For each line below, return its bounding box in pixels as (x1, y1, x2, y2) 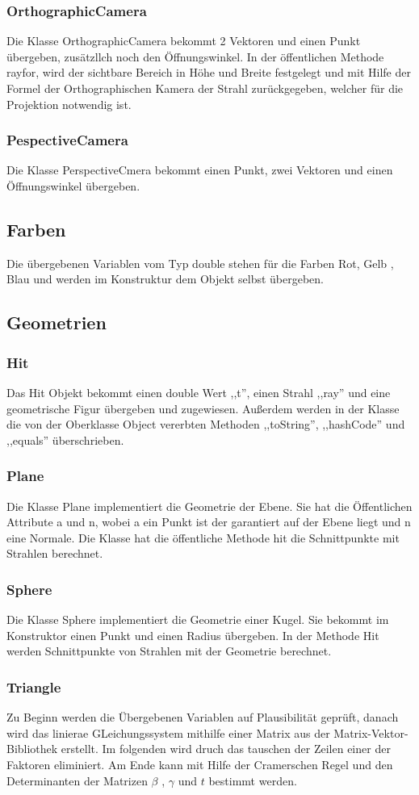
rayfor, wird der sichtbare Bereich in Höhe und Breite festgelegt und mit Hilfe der (6, 64, 411, 81)
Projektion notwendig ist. (6, 95, 132, 112)
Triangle (6, 676, 61, 697)
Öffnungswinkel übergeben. (6, 178, 140, 194)
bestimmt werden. (208, 772, 297, 789)
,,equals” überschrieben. (6, 431, 124, 448)
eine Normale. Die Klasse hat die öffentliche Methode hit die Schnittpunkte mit (6, 529, 400, 546)
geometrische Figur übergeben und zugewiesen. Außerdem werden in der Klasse (6, 400, 400, 416)
